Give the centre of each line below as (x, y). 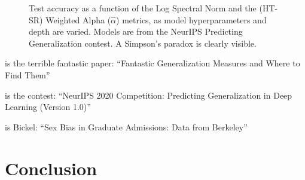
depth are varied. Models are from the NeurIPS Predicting (136, 31)
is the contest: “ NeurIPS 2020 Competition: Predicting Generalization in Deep (149, 95)
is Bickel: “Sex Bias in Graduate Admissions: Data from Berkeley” (126, 126)
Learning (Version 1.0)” (48, 107)
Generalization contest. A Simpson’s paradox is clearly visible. (143, 43)
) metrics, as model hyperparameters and (191, 19)
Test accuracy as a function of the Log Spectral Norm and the (143, 8)
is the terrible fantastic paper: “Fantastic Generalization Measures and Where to (152, 63)
